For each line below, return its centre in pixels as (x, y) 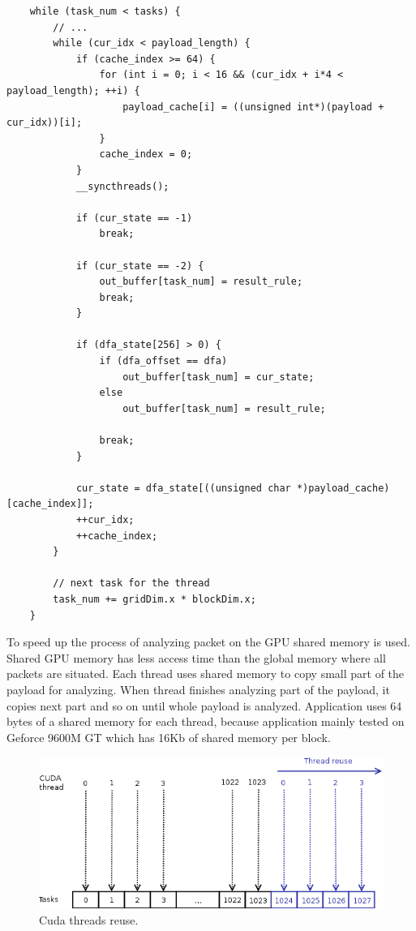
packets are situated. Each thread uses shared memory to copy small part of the (206, 674)
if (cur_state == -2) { (140, 266)
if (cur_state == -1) (134, 218)
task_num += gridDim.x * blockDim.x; (154, 599)
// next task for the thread (131, 583)
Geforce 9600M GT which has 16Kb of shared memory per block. (169, 737)
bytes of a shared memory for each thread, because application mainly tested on (206, 721)
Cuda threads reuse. (89, 919)
